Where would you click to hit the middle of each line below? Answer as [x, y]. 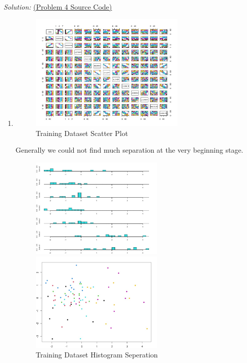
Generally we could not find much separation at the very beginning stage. [129, 150]
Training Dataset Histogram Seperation [97, 355]
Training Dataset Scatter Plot [82, 133]
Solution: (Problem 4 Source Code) [58, 7]
